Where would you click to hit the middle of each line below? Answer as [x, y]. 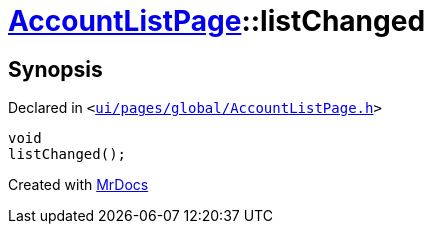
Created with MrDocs [78, 185]
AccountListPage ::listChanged [217, 21]
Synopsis [55, 69]
